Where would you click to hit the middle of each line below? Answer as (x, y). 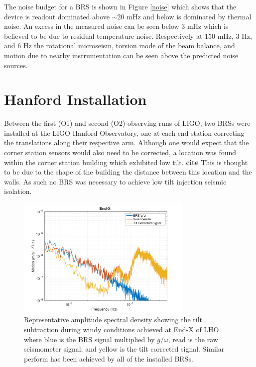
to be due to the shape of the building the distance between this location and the (128, 172)
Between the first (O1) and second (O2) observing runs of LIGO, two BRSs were (127, 123)
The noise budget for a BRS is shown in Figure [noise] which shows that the (120, 6)
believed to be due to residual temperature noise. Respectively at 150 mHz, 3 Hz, (128, 36)
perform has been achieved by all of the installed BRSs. (109, 358)
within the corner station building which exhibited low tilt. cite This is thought (126, 162)
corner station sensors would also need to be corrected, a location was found (120, 152)
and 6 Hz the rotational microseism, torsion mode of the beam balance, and (120, 46)
